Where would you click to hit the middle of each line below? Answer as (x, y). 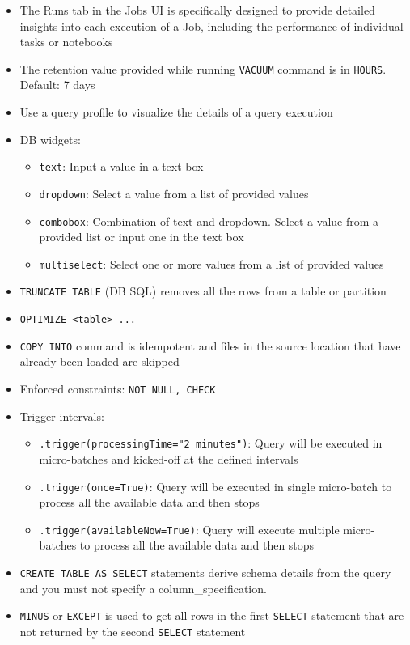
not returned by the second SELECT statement (133, 631)
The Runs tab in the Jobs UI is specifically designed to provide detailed (197, 10)
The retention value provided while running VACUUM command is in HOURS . (203, 68)
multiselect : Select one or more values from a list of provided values (211, 263)
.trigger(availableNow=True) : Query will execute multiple (189, 529)
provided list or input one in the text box (142, 237)
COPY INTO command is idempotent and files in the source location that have (210, 345)
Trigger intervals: (62, 416)
